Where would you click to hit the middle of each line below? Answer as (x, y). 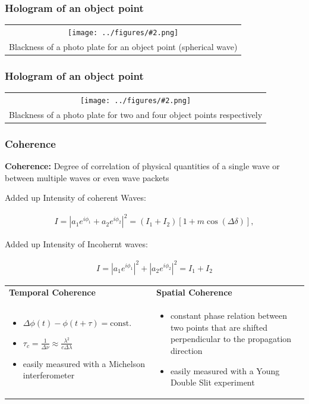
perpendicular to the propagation (231, 339)
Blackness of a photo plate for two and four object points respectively (136, 114)
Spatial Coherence (194, 292)
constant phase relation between (229, 316)
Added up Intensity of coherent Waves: (75, 198)
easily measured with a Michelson (84, 363)
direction (186, 350)
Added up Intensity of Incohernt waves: (76, 244)
